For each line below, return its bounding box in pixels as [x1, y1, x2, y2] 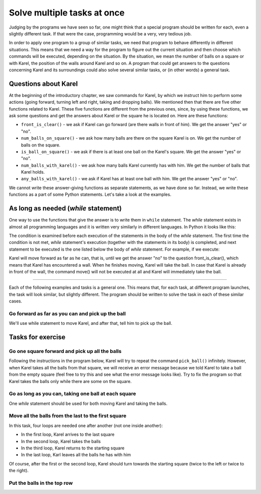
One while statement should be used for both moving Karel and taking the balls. [9, 400, 168, 406]
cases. [9, 298, 22, 304]
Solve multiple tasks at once [9, 7, 125, 18]
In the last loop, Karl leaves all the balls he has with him [21, 452, 131, 458]
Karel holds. [21, 169, 45, 175]
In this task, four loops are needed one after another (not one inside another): [9, 422, 163, 429]
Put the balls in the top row [9, 479, 73, 486]
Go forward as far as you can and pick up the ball [9, 310, 126, 317]
